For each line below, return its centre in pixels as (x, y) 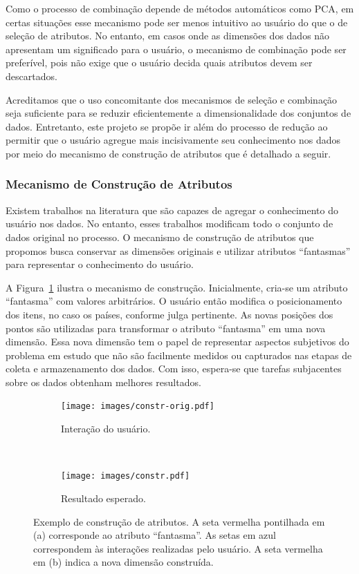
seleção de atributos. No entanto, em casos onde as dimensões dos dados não (168, 36)
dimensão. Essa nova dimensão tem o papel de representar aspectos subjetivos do (177, 342)
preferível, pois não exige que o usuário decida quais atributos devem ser (159, 63)
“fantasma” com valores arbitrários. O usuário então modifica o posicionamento (174, 301)
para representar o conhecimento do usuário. (100, 264)
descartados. (31, 76)
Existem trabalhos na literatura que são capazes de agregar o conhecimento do (172, 210)
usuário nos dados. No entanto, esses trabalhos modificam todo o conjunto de (169, 223)
